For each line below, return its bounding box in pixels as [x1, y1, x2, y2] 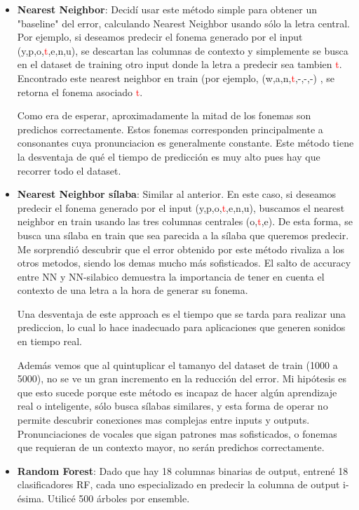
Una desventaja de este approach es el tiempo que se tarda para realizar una [17, 306, 346, 321]
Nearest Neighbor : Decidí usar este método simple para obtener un [17, 2, 317, 16]
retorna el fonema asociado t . [17, 84, 143, 99]
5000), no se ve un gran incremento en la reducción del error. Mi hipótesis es [17, 371, 346, 386]
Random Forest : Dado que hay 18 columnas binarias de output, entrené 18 [17, 463, 348, 478]
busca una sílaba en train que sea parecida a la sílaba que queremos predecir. [17, 227, 349, 242]
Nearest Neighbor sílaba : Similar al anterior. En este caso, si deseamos [17, 187, 337, 201]
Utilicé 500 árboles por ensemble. [47, 491, 190, 505]
